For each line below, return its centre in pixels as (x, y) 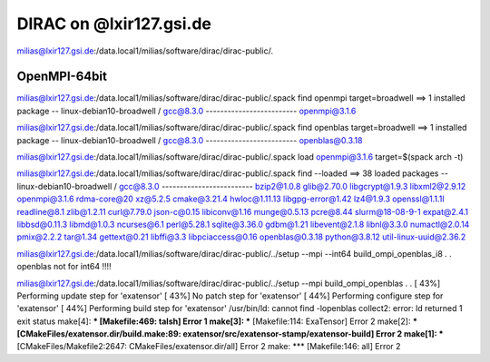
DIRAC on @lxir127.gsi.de (114, 24)
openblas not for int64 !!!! (64, 267)
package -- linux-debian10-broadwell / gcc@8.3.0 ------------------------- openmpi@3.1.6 (186, 111)
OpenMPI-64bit (62, 77)
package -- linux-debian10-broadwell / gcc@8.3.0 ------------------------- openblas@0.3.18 (190, 140)
